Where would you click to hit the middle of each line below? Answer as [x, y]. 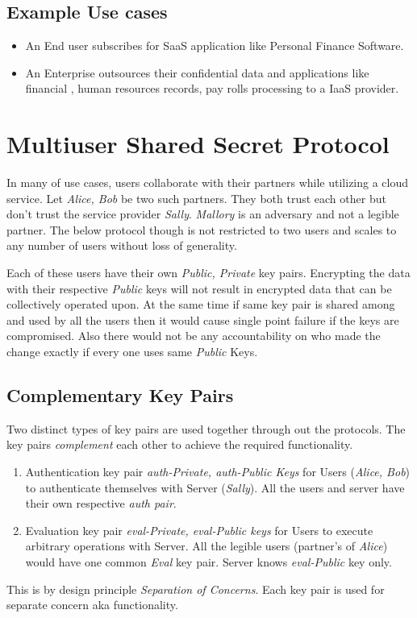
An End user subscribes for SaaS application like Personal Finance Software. [215, 46]
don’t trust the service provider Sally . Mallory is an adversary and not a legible [203, 214]
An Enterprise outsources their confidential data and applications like [197, 72]
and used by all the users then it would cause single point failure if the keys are [203, 319]
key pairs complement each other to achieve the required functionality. [180, 444]
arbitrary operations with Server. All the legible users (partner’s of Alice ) [206, 546]
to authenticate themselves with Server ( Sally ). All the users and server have [215, 487]
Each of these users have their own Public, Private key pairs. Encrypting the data [208, 273]
